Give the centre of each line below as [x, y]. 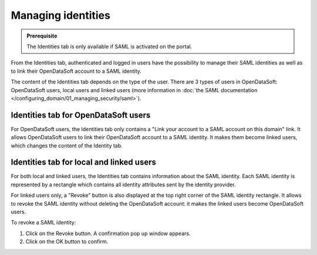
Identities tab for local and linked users [84, 162]
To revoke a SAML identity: [43, 223]
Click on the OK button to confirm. [67, 241]
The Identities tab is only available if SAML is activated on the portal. [109, 46]
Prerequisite [42, 36]
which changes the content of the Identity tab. [67, 145]
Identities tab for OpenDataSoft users [81, 115]
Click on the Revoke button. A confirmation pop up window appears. [108, 233]
